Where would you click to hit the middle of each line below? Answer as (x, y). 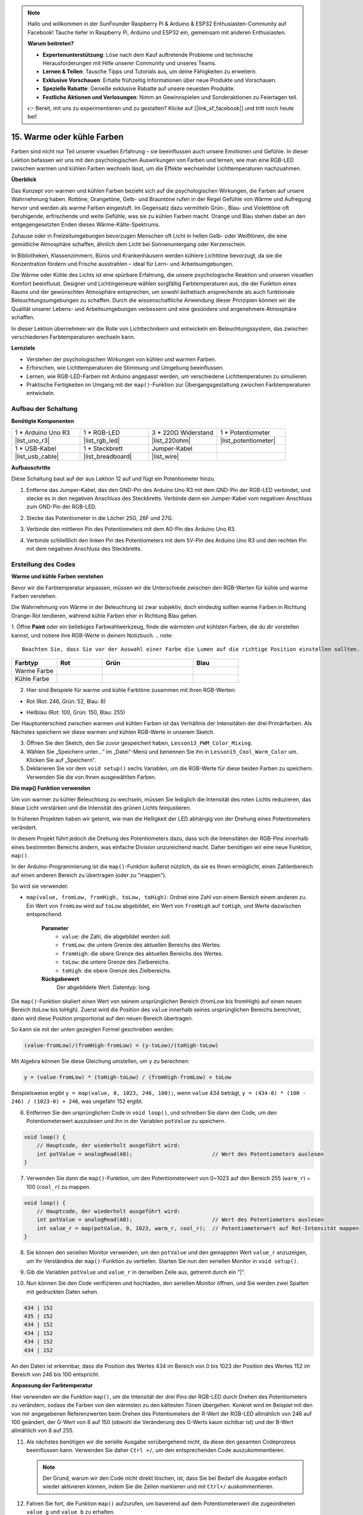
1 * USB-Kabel (36, 448)
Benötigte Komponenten (43, 421)
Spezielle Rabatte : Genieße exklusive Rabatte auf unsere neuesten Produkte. (139, 88)
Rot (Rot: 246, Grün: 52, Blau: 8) (66, 701)
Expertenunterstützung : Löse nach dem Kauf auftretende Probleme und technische (148, 55)
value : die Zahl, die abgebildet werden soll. (117, 937)
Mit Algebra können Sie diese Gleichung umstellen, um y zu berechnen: (100, 1061)
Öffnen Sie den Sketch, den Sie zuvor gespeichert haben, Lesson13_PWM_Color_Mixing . (139, 743)
